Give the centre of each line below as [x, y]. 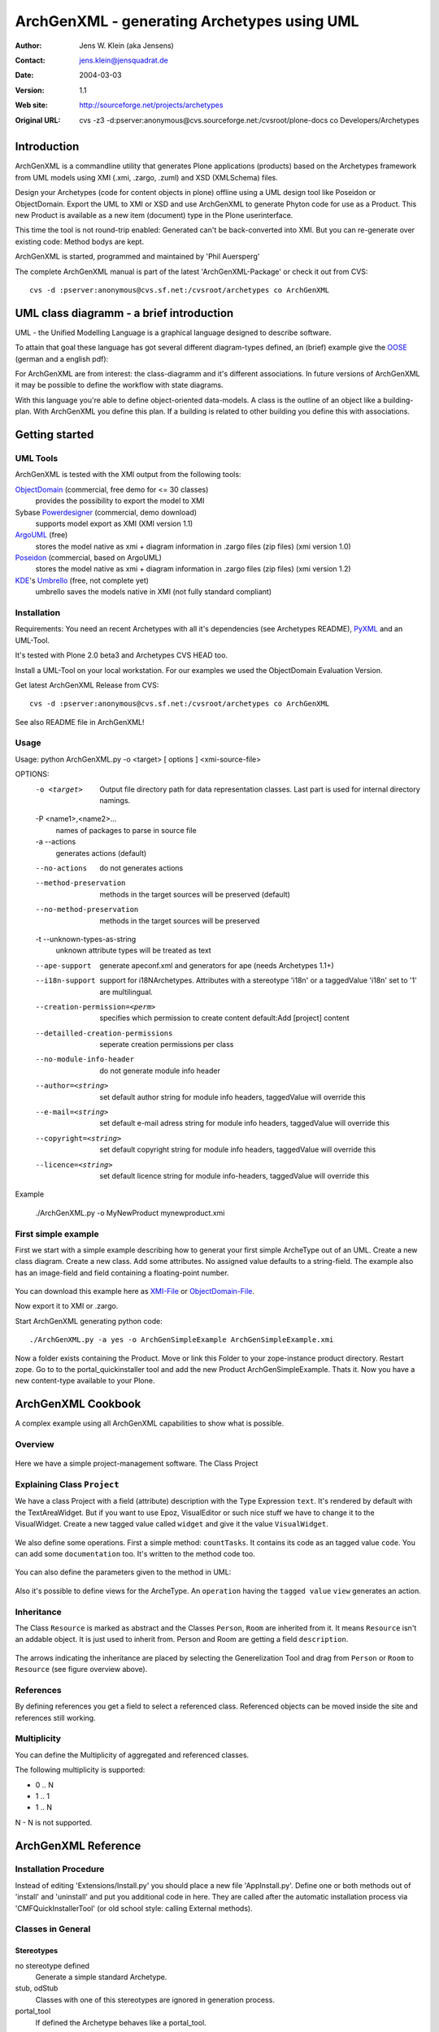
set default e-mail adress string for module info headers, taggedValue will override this [245, 1123]
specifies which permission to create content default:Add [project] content [224, 1018]
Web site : [31, 105]
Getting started [54, 434]
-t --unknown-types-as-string [86, 939]
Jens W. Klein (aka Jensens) [126, 46]
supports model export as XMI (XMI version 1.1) [114, 523]
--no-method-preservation [87, 910]
